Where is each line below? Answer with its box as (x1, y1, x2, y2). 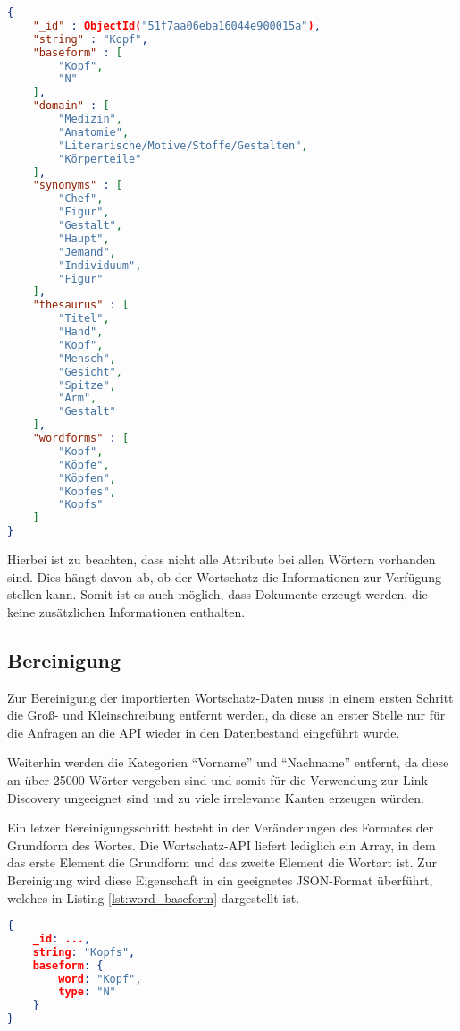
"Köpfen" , (58, 471, 116, 485)
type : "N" (58, 985, 116, 999)
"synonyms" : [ (32, 179, 122, 192)
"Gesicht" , (58, 365, 122, 378)
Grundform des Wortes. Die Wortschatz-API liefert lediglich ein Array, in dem (7, 835, 436, 854)
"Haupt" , (58, 232, 110, 245)
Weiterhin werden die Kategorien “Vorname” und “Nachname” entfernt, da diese (7, 753, 449, 772)
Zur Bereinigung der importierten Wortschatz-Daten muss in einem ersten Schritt (7, 688, 454, 706)
